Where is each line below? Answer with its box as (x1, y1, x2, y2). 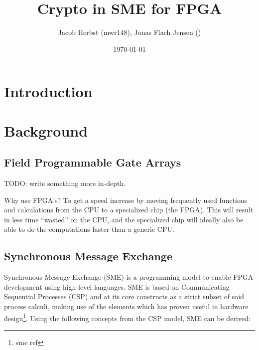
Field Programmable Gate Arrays (4, 155, 181, 170)
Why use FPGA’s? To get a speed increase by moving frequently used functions (4, 194, 248, 205)
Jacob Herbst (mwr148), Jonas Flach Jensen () (58, 27, 201, 37)
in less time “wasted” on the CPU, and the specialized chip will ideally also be (4, 214, 244, 224)
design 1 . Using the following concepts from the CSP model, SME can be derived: (4, 311, 251, 323)
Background (4, 120, 88, 141)
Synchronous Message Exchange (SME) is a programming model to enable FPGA (4, 272, 254, 282)
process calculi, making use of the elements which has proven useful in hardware (4, 301, 249, 312)
